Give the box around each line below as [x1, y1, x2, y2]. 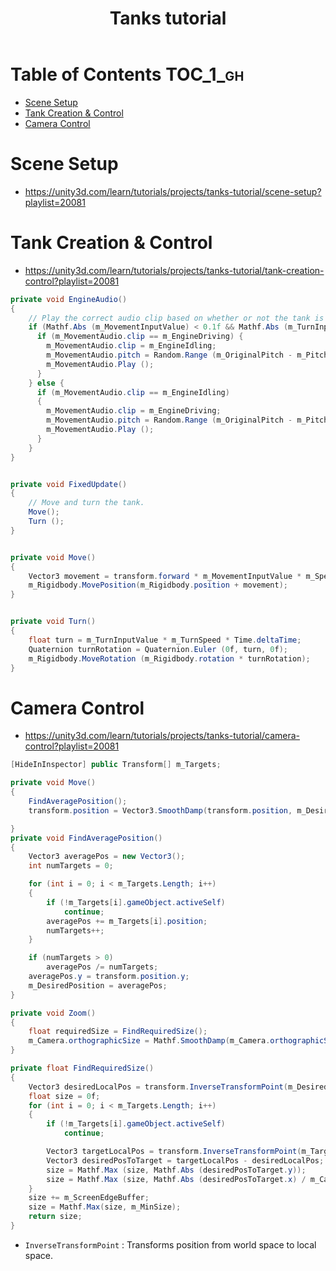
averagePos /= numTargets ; [46, 962, 159, 972]
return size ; [28, 1212, 83, 1222]
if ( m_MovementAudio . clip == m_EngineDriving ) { [36, 332, 244, 342]
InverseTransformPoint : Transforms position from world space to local [24, 1238, 317, 1251]
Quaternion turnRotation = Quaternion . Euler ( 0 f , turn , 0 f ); [28, 644, 289, 654]
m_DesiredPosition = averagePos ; [28, 980, 168, 991]
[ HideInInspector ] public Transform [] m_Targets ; [10, 760, 222, 770]
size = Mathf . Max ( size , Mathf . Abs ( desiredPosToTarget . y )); [46, 1165, 307, 1175]
